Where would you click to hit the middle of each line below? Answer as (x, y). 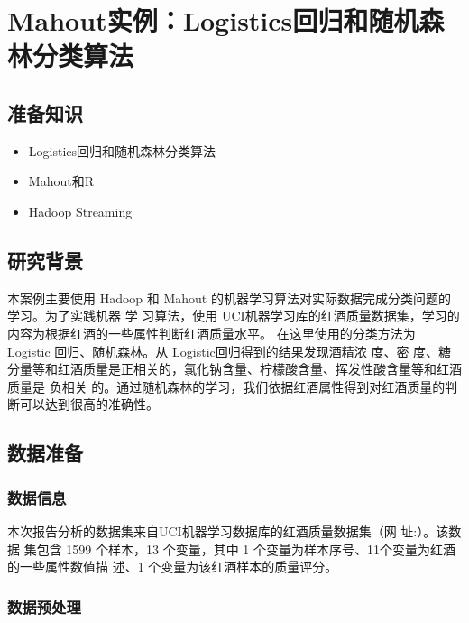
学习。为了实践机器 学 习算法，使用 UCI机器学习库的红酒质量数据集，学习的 (234, 316)
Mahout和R (61, 181)
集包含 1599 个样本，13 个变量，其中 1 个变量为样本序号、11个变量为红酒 (239, 549)
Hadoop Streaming (80, 211)
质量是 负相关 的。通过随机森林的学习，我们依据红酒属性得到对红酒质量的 (226, 386)
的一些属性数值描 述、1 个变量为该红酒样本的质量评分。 (173, 567)
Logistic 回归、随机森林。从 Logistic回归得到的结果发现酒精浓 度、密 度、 (223, 351)
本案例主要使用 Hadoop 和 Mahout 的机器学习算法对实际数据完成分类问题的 (229, 298)
